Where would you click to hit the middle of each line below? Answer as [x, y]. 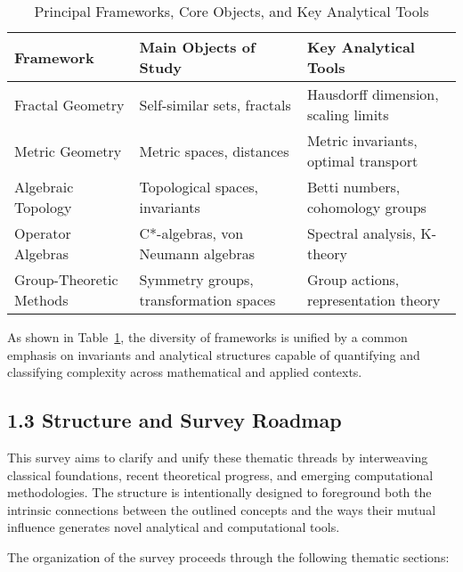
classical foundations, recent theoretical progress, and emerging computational [220, 474]
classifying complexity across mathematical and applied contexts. [185, 372]
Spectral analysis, [361, 233]
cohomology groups [366, 207]
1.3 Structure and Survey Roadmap [175, 420]
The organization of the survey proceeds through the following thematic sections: [228, 556]
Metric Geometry [68, 151]
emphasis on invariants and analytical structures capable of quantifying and [214, 354]
